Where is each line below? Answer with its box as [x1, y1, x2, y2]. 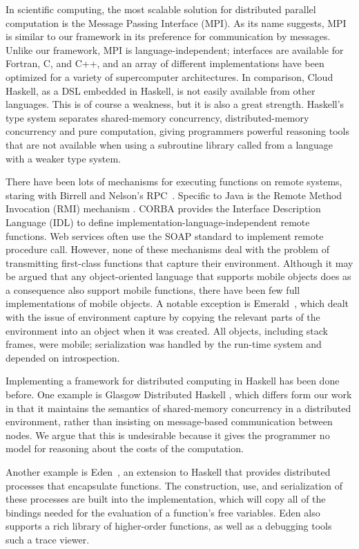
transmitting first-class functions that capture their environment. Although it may [6, 255, 353, 270]
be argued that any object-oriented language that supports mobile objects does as [6, 269, 351, 283]
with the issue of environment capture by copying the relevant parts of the [6, 310, 320, 324]
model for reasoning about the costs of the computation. [6, 441, 244, 456]
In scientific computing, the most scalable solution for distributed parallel [6, 2, 316, 16]
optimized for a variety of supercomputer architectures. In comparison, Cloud [6, 69, 333, 84]
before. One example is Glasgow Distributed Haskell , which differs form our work [6, 387, 352, 402]
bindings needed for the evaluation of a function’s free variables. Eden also [6, 505, 320, 519]
